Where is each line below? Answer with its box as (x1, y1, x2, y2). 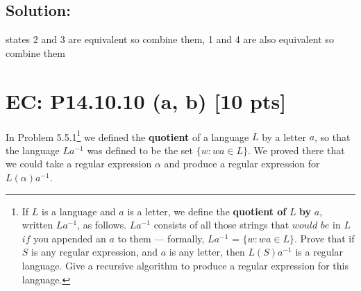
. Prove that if (294, 231, 355, 245)
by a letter (262, 129, 306, 144)
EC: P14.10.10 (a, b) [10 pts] (6, 86, 287, 115)
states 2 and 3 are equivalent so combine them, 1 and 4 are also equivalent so (6, 32, 334, 47)
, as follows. (77, 217, 127, 232)
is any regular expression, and (31, 244, 158, 259)
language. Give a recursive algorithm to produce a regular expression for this (22, 258, 349, 272)
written (22, 217, 53, 232)
